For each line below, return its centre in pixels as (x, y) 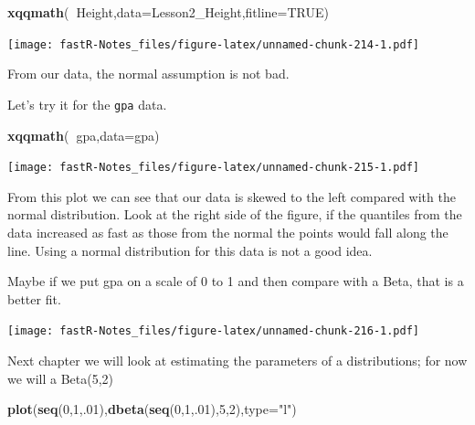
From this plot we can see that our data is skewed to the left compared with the (232, 196)
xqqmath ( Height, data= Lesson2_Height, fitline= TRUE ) (168, 12)
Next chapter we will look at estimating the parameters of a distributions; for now (237, 360)
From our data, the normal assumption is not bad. (148, 74)
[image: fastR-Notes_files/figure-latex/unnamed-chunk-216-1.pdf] (214, 331)
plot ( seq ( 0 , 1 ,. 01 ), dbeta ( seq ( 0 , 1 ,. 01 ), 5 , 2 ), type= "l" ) (152, 409)
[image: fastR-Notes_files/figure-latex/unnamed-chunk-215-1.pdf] (214, 168)
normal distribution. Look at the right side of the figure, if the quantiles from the (235, 214)
